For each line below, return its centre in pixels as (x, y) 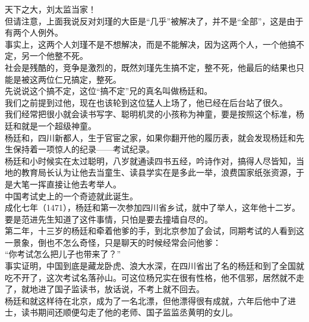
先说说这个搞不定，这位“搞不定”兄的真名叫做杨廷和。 (109, 91)
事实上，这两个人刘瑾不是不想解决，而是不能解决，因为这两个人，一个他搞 (150, 44)
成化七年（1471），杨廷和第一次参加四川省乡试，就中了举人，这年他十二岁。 (152, 207)
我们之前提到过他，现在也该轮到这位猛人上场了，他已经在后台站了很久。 (146, 102)
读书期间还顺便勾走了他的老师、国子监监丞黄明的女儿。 (129, 312)
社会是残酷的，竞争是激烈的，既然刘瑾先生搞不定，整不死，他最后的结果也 (150, 67)
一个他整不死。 (59, 56)
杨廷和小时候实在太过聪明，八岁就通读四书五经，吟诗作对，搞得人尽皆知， (150, 160)
